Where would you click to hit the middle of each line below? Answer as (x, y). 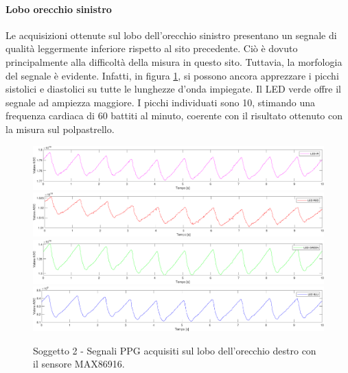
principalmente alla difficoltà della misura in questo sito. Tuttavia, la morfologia (174, 61)
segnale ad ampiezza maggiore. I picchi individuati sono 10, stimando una (160, 102)
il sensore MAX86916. (79, 364)
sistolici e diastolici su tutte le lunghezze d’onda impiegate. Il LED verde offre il (173, 89)
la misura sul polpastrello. (60, 129)
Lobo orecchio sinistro (59, 9)
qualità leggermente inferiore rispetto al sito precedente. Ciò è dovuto (152, 48)
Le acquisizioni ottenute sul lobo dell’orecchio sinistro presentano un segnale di (171, 35)
